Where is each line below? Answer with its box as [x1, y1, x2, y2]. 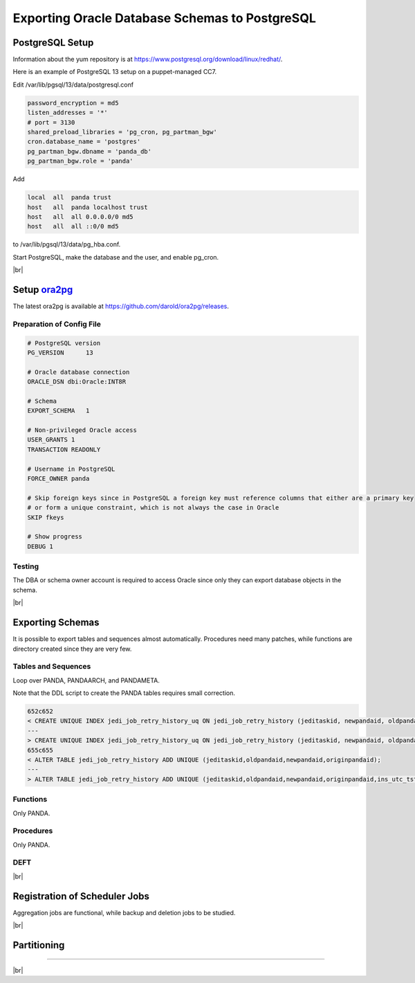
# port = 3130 [27, 118, 75, 126]
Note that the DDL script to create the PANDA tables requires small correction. [12, 689, 235, 697]
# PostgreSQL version [27, 339, 101, 347]
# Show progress [27, 533, 83, 541]
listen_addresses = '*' [27, 109, 109, 117]
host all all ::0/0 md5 [27, 222, 119, 231]
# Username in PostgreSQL [27, 465, 116, 473]
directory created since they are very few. [12, 644, 132, 653]
